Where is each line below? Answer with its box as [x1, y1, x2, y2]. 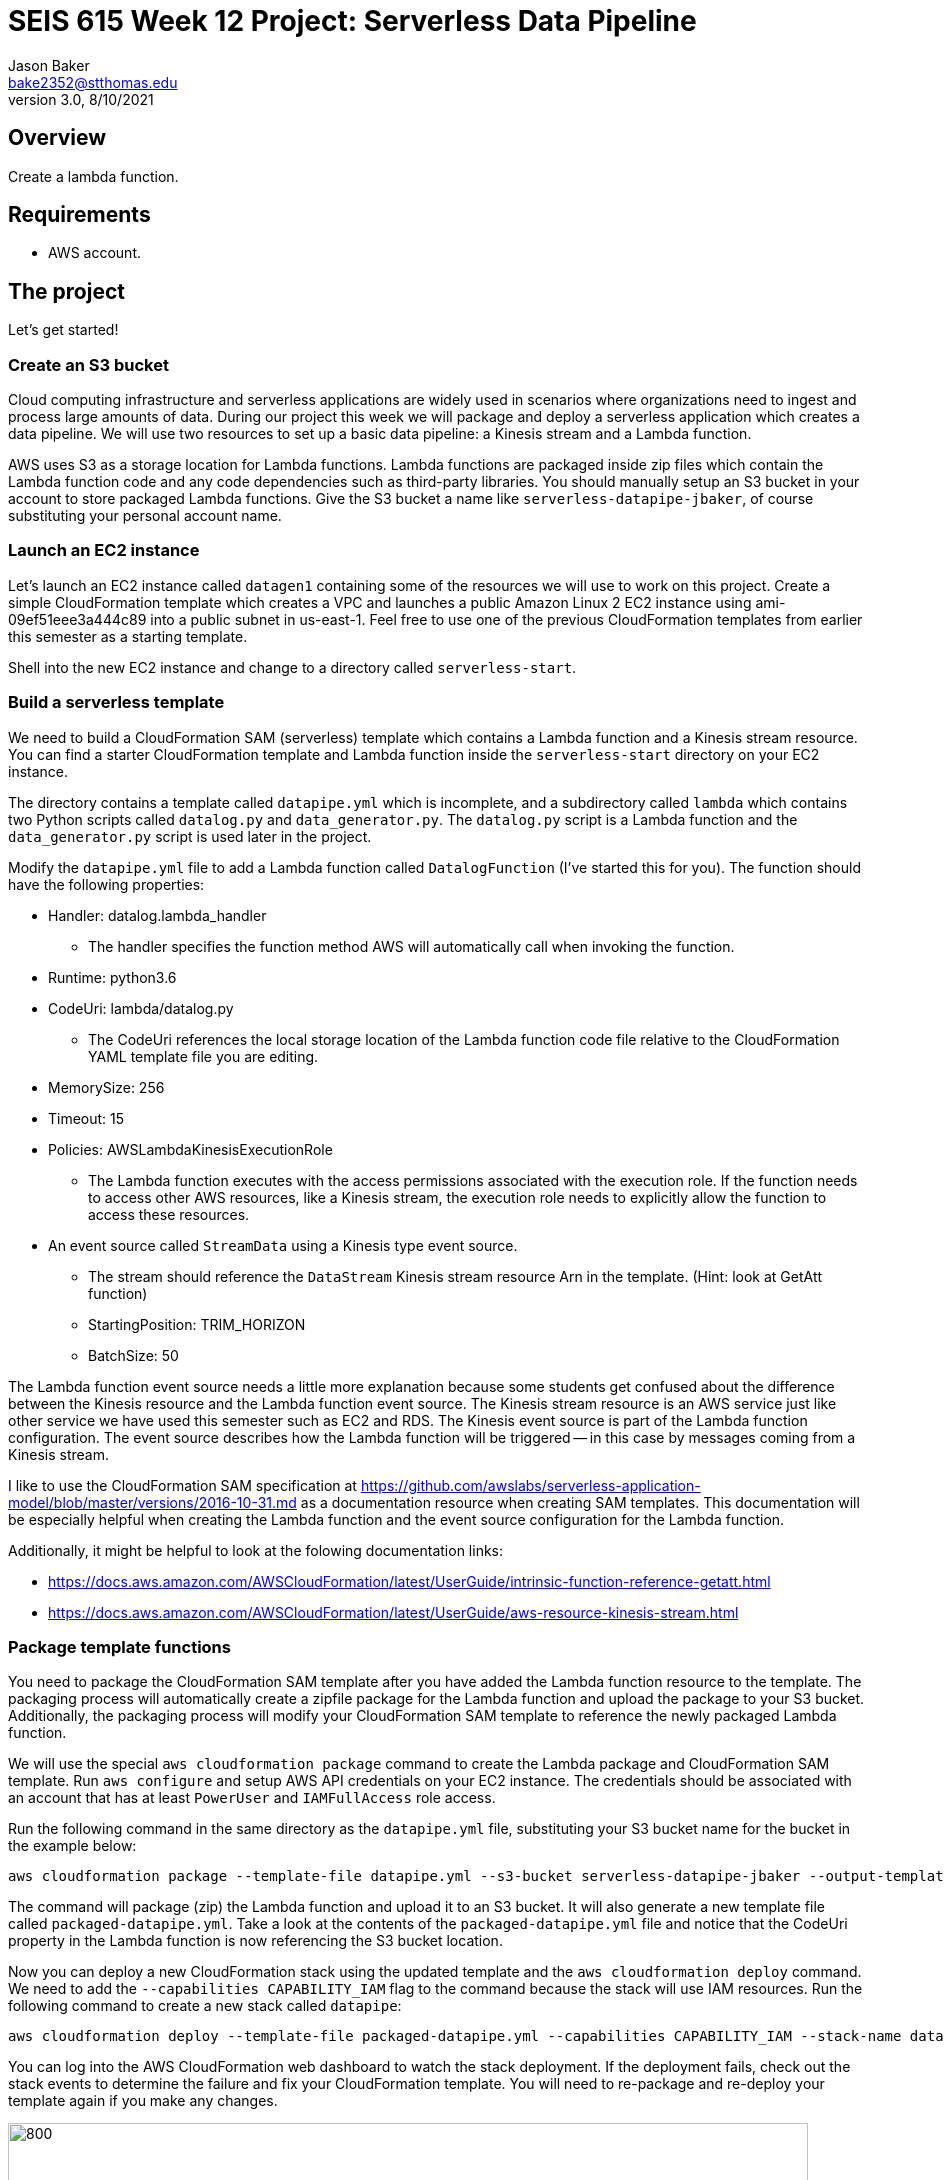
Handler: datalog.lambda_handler [48, 906, 267, 924]
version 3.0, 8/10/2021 [8, 90, 154, 108]
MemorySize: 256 [48, 1078, 165, 1096]
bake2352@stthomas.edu [8, 73, 178, 91]
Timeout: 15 [48, 1109, 125, 1127]
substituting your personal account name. [8, 507, 282, 525]
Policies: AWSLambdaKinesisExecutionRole [48, 1140, 333, 1158]
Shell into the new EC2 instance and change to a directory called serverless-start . [8, 658, 577, 676]
